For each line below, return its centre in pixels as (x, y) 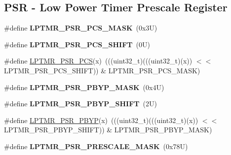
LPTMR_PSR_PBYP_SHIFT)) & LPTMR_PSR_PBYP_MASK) (108, 130)
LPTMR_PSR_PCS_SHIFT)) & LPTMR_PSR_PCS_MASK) (102, 70)
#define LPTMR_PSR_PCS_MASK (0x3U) (81, 28)
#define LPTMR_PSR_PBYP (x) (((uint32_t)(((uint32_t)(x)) (101, 120)
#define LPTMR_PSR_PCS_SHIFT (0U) (77, 44)
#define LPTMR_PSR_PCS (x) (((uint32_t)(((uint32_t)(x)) (98, 61)
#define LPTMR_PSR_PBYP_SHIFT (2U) (80, 104)
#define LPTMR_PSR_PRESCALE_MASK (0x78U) (96, 146)
